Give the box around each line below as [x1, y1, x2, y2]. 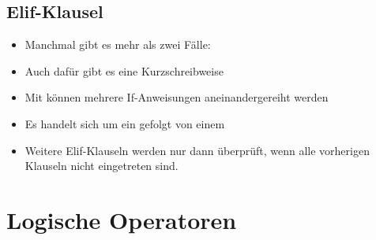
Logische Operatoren [6, 203, 237, 235]
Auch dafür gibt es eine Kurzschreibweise [24, 62, 224, 79]
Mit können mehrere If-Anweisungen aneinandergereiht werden [24, 89, 329, 105]
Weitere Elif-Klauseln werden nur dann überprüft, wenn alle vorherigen [24, 142, 370, 158]
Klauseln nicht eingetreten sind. [24, 157, 179, 174]
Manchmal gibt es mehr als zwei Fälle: [24, 36, 211, 53]
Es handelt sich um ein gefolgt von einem [24, 115, 225, 131]
